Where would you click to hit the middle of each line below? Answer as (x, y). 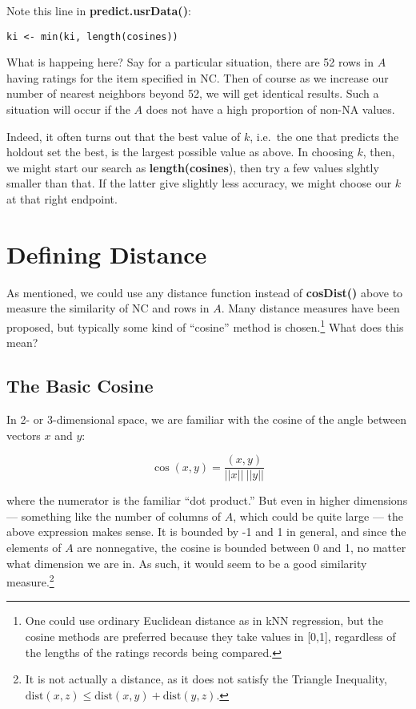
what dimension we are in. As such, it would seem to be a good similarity (187, 563)
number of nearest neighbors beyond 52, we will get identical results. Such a (193, 93)
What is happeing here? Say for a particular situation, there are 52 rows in (190, 62)
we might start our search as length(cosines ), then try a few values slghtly (193, 167)
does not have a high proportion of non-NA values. (270, 109)
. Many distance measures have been (310, 308)
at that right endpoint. (62, 199)
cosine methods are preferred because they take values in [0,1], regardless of (210, 636)
